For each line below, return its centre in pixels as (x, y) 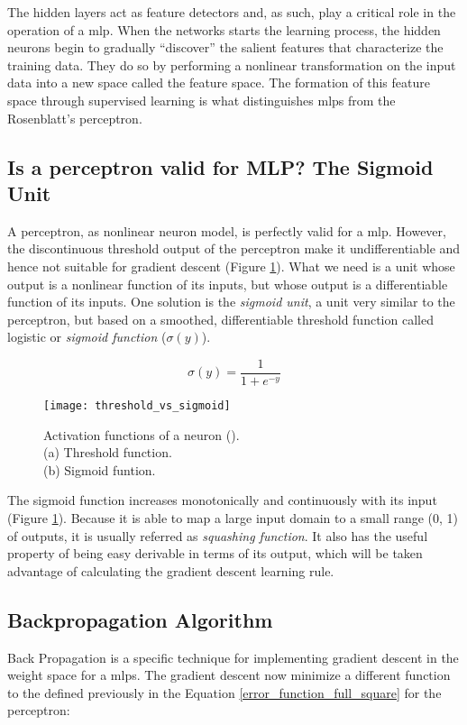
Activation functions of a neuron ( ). (142, 434)
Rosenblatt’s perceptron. (75, 118)
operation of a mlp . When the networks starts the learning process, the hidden (224, 29)
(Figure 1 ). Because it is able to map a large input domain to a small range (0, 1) (233, 518)
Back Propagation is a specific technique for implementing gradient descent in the (233, 657)
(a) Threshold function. (108, 452)
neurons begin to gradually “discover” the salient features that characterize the (225, 47)
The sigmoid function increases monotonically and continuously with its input (222, 500)
